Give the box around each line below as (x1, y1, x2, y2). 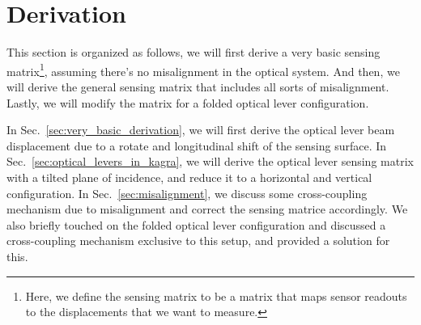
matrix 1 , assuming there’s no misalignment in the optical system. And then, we (6, 60, 400, 79)
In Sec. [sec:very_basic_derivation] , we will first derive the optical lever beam (6, 121, 395, 138)
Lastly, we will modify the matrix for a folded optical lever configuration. (6, 94, 369, 111)
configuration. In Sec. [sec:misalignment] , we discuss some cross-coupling (6, 184, 368, 201)
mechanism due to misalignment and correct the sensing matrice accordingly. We (6, 200, 408, 217)
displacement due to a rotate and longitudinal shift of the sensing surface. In (6, 137, 387, 154)
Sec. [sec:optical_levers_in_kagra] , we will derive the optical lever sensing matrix (6, 153, 414, 170)
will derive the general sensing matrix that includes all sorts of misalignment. (6, 78, 389, 95)
